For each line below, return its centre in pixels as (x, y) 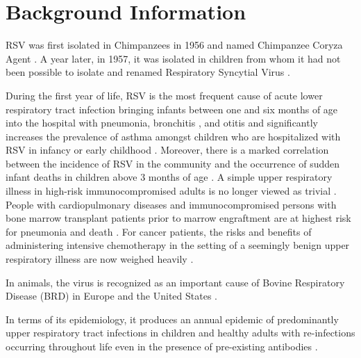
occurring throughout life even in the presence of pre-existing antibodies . (162, 346)
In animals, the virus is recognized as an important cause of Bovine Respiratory (175, 282)
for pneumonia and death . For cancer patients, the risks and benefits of (159, 231)
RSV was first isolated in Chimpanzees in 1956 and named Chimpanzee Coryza (174, 45)
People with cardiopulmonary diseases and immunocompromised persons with (171, 204)
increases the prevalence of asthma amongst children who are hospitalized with (173, 136)
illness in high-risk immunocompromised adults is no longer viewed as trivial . (171, 191)
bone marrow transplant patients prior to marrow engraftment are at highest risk (178, 218)
